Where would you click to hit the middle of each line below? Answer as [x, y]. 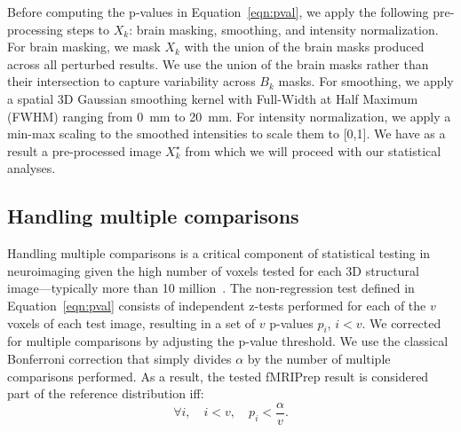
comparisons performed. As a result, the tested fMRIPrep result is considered [218, 376]
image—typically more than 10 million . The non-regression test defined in [211, 288]
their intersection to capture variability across [131, 81]
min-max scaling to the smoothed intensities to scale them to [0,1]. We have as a [227, 134]
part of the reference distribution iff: [106, 393]
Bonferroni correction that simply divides [119, 358]
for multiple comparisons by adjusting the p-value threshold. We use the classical [228, 341]
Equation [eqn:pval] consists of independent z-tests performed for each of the [217, 305]
